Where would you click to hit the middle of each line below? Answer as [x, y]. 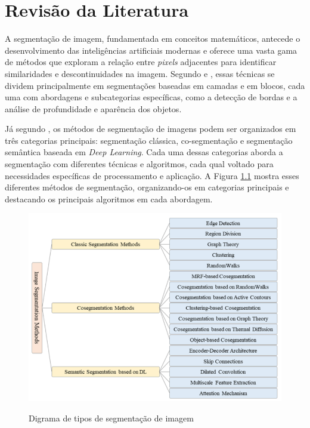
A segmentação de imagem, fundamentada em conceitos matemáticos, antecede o [153, 39]
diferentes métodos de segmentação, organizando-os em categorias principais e [147, 187]
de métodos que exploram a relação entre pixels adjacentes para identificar [141, 62]
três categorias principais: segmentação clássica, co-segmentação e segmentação [149, 140]
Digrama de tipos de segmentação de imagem [111, 418]
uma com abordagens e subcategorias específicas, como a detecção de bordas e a [151, 97]
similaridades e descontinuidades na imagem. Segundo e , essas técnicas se [140, 73]
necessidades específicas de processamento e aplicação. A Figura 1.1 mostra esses [152, 175]
